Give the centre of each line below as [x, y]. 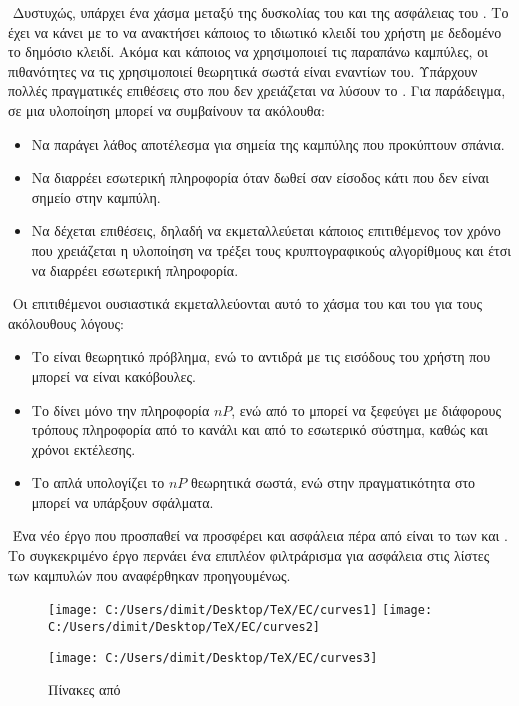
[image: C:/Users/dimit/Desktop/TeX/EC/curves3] [213, 657]
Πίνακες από [84, 689]
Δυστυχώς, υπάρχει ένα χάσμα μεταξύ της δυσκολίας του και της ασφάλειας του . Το [260, 12]
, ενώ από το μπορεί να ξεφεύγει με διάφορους [366, 409]
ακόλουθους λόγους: [66, 322]
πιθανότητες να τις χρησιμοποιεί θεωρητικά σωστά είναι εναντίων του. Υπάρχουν [243, 70]
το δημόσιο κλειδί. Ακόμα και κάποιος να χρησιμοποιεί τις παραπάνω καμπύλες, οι [248, 51]
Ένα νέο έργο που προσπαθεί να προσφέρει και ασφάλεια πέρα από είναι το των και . [260, 535]
